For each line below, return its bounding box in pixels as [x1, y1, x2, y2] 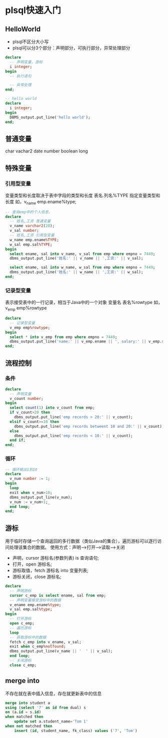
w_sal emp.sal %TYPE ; [9, 242, 52, 247]
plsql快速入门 [5, 4, 61, 16]
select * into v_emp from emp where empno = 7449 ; [9, 334, 117, 339]
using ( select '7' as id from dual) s [5, 705, 86, 710]
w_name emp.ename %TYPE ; [9, 237, 59, 242]
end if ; [9, 438, 26, 443]
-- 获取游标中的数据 [9, 634, 46, 640]
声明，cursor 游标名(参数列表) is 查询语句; [12, 555, 99, 561]
